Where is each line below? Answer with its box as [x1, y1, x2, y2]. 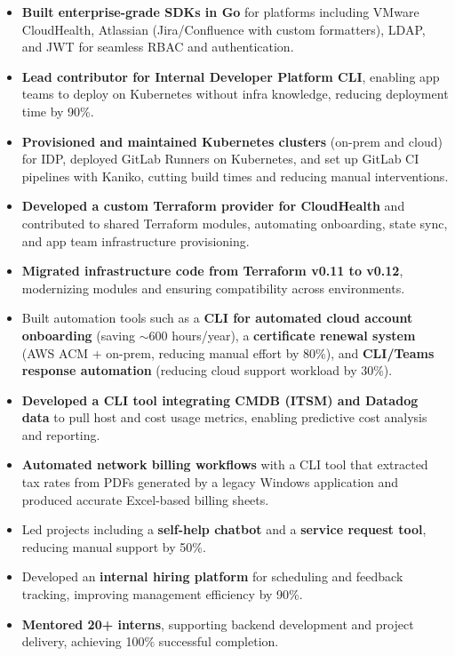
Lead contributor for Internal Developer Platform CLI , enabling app [21, 67, 440, 85]
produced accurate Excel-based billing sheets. [21, 490, 269, 508]
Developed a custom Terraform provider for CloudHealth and [21, 196, 405, 215]
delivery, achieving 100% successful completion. [21, 632, 279, 651]
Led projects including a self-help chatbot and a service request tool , [21, 520, 427, 539]
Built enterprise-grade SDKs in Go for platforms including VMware [21, 3, 419, 20]
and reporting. [21, 425, 100, 444]
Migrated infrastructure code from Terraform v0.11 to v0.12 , [21, 261, 403, 280]
